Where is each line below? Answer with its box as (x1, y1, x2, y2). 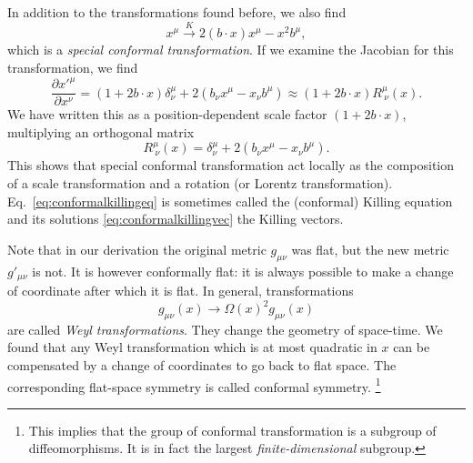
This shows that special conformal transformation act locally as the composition (7, 156, 455, 175)
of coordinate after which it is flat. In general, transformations (7, 280, 354, 299)
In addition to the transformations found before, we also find (7, 3, 347, 21)
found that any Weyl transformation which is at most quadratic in (7, 337, 377, 357)
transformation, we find (7, 57, 138, 76)
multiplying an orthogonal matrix (7, 122, 195, 141)
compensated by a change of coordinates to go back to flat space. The (7, 356, 397, 375)
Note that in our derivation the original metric (7, 239, 267, 258)
